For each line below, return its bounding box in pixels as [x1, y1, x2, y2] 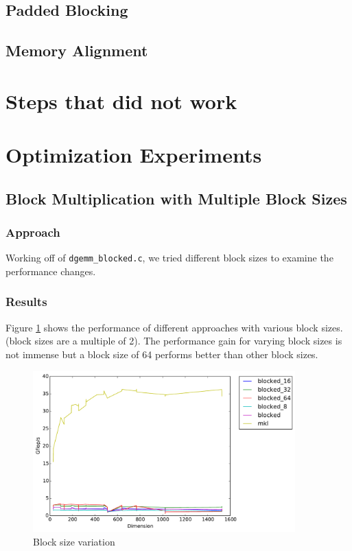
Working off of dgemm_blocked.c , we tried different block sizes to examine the [5, 250, 333, 265]
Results [5, 293, 47, 310]
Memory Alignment [5, 40, 148, 61]
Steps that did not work [5, 86, 237, 115]
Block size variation [33, 534, 115, 548]
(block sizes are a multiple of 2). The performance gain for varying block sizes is [5, 333, 342, 348]
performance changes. [5, 263, 96, 278]
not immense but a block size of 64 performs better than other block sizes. [5, 347, 318, 361]
